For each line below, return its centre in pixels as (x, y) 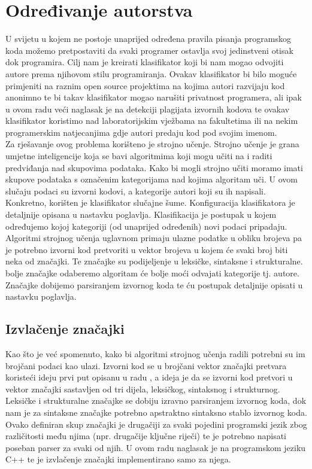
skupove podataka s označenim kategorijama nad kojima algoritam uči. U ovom (152, 179)
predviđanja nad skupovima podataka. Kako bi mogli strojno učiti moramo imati (154, 167)
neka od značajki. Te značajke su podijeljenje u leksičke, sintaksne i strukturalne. (154, 261)
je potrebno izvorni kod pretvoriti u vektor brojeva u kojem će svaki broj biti (147, 249)
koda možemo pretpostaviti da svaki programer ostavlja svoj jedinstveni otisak (149, 50)
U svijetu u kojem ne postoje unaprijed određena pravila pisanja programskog (148, 39)
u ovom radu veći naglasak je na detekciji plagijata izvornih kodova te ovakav (148, 109)
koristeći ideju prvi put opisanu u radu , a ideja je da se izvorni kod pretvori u (149, 377)
